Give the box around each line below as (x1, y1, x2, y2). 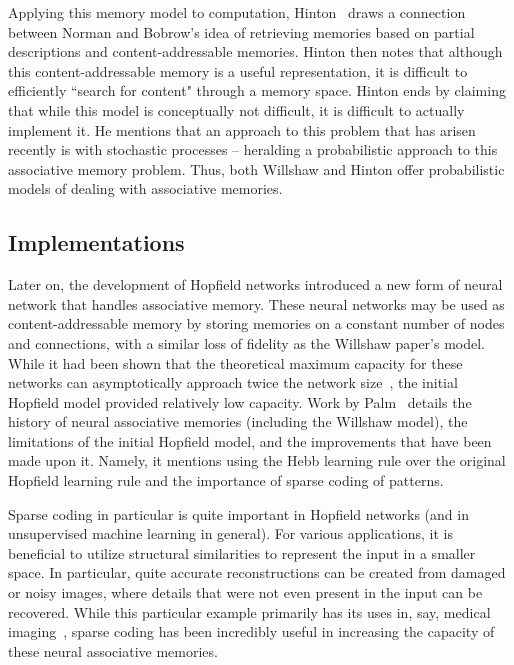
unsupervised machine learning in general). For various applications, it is (8, 523, 453, 544)
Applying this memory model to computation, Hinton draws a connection (8, 2, 466, 22)
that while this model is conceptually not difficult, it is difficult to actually (8, 99, 465, 120)
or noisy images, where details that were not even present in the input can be (8, 582, 483, 603)
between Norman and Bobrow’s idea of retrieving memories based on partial (8, 21, 475, 42)
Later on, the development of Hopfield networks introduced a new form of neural (8, 274, 503, 295)
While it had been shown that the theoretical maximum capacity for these (8, 352, 463, 373)
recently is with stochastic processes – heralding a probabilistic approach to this (8, 139, 498, 160)
